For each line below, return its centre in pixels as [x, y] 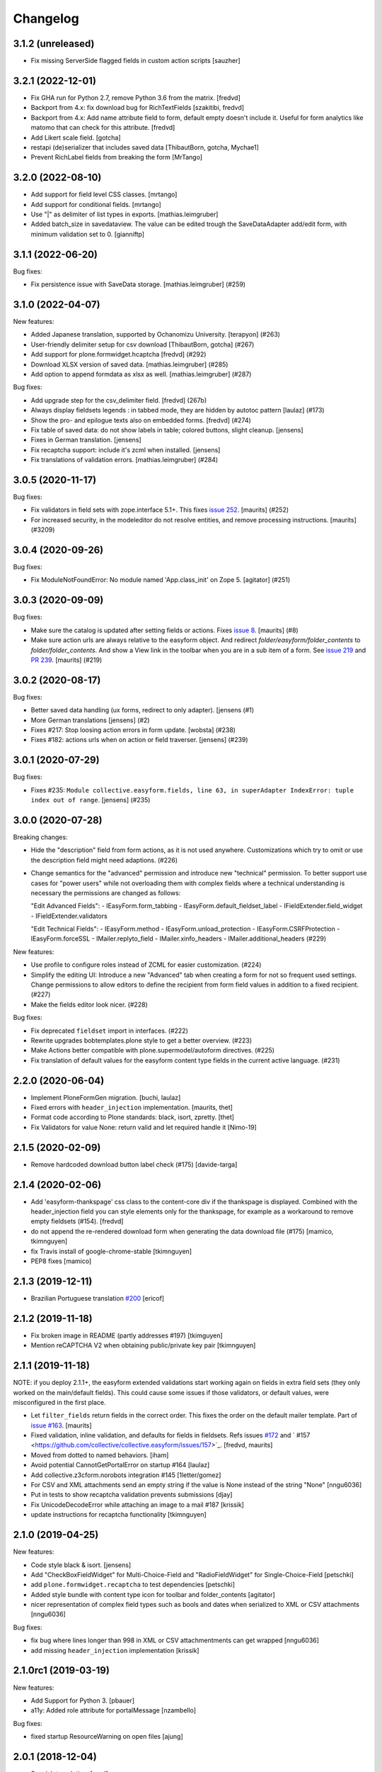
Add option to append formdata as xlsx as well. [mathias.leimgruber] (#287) [141, 374]
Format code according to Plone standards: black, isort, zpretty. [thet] [133, 1117]
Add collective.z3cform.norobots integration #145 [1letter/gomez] [126, 1475]
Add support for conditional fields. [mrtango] [96, 204]
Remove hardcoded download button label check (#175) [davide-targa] [134, 1164]
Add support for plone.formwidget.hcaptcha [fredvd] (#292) [118, 354]
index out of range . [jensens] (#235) [91, 800]
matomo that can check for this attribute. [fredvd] [103, 128]
